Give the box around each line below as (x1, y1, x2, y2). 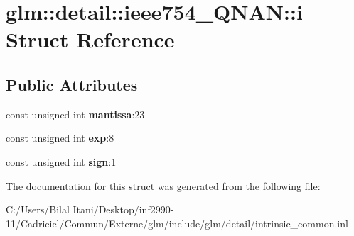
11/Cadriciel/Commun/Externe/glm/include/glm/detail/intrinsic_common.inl (6, 215, 348, 230)
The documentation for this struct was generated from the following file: (6, 178, 321, 193)
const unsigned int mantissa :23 (6, 106, 145, 121)
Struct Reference (6, 25, 175, 54)
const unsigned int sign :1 (6, 154, 117, 169)
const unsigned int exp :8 (6, 130, 114, 145)
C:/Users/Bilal (6, 202, 70, 217)
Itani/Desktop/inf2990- (73, 202, 174, 217)
